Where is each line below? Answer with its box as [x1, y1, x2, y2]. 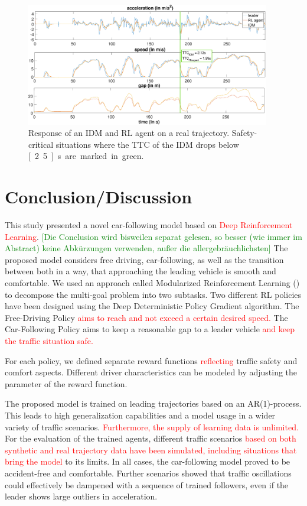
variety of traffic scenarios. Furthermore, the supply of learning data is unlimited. [5, 420, 299, 433]
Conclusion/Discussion [5, 184, 192, 209]
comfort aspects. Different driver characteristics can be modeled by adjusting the [5, 366, 298, 378]
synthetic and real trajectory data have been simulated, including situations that [5, 443, 297, 456]
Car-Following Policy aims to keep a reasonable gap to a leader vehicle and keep [5, 323, 295, 335]
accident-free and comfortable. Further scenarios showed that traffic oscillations [5, 466, 292, 479]
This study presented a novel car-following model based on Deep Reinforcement [5, 219, 293, 231]
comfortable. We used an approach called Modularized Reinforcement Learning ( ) [5, 277, 300, 289]
